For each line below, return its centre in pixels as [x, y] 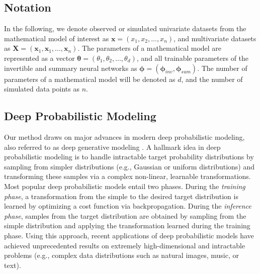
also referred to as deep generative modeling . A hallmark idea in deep [112, 147]
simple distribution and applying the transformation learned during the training [127, 225]
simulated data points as [42, 89]
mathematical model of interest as [57, 38]
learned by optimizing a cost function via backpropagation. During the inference [128, 206]
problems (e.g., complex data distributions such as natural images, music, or [121, 255]
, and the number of [212, 79]
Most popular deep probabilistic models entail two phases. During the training [125, 186]
